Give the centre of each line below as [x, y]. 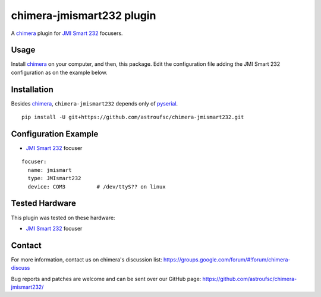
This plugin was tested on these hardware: [63, 218]
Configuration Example [55, 134]
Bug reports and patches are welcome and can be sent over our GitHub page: [106, 279]
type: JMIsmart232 [54, 178]
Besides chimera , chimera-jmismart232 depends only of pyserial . [95, 103]
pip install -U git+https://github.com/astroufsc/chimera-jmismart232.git [133, 117]
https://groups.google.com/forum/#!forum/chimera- [227, 259]
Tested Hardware [44, 204]
